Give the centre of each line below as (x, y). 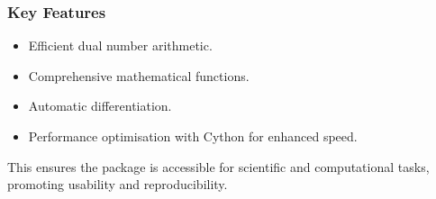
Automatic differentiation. (100, 106)
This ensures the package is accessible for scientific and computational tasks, (218, 166)
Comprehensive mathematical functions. (139, 75)
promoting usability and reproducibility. (118, 184)
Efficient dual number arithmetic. (120, 45)
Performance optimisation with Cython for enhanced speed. (193, 136)
